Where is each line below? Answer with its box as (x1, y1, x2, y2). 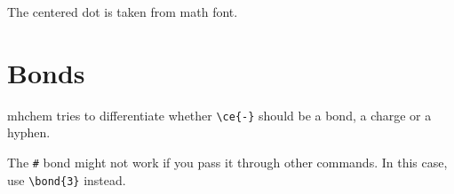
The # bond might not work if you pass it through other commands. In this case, (7, 152, 448, 171)
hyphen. (7, 123, 51, 142)
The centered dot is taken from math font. (7, 3, 238, 20)
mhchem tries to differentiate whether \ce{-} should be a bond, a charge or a (7, 105, 432, 124)
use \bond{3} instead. (7, 170, 126, 189)
